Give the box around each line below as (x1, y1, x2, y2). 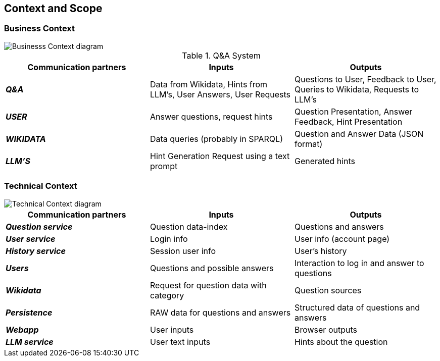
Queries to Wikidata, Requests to (294, 84, 419, 94)
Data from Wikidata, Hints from (150, 79, 268, 89)
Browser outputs (294, 324, 357, 335)
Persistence (6, 307, 53, 318)
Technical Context (4, 181, 77, 191)
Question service (6, 221, 73, 232)
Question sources (294, 285, 362, 295)
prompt (150, 161, 178, 171)
